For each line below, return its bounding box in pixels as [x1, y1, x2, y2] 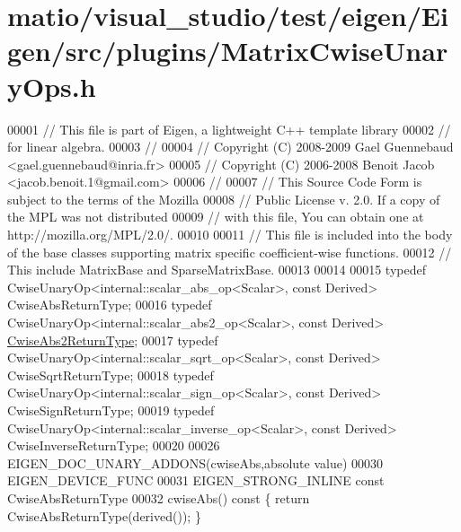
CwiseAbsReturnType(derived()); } [7, 506, 201, 525]
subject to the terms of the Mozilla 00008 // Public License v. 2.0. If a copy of [7, 189, 440, 208]
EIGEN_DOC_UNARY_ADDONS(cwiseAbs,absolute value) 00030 [7, 453, 384, 472]
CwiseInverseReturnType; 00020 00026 [7, 436, 220, 455]
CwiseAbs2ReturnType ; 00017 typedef [7, 330, 218, 349]
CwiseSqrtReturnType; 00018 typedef [7, 365, 214, 384]
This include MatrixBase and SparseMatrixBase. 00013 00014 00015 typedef [7, 260, 426, 279]
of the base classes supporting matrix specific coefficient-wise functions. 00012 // [7, 242, 452, 261]
